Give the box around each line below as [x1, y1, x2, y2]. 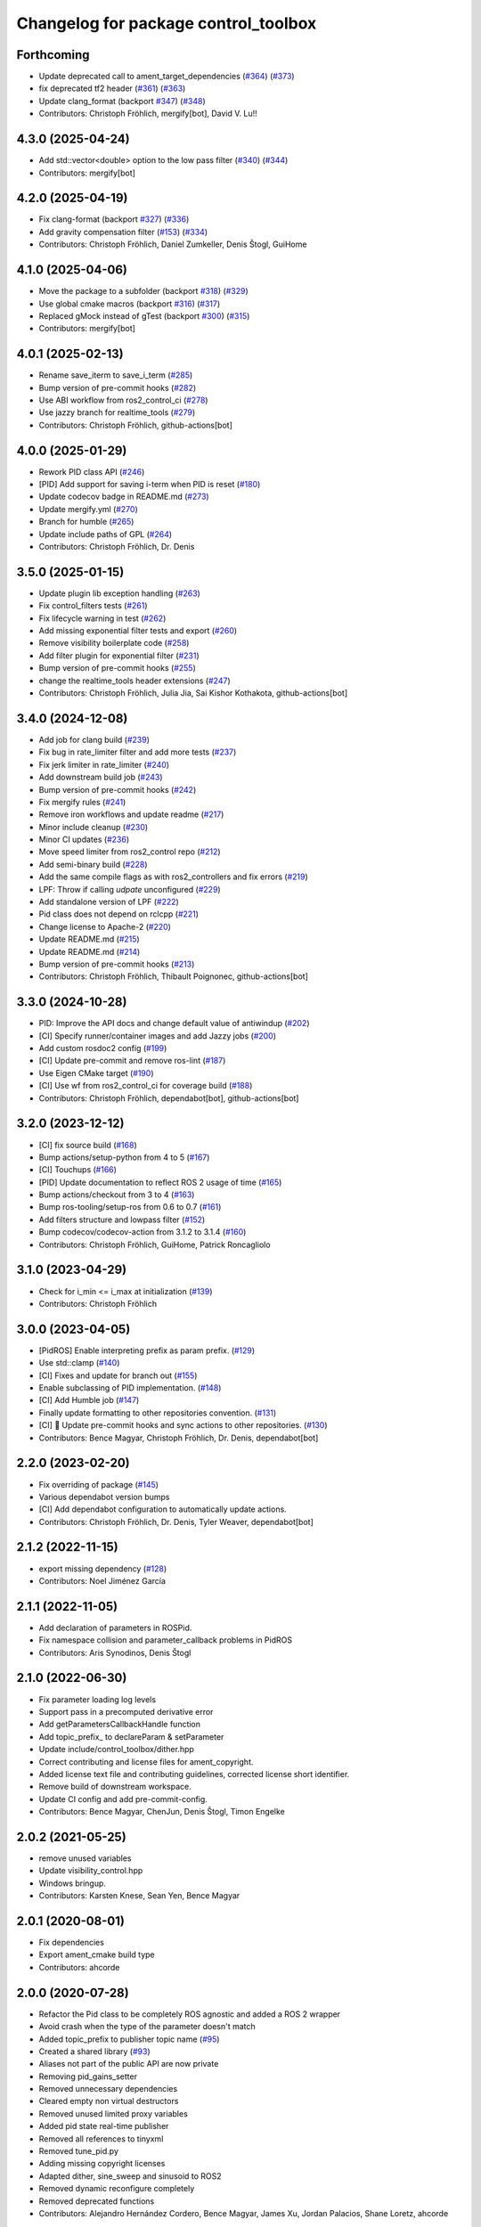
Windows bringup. [38, 1878, 107, 1888]
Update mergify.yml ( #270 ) [38, 503, 138, 514]
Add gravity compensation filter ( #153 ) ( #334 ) [38, 226, 208, 237]
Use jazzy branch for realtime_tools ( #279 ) [38, 407, 196, 418]
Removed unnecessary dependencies [38, 2084, 178, 2094]
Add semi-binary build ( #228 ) [38, 859, 148, 869]
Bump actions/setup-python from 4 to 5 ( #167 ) [38, 1152, 210, 1162]
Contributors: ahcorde [38, 1962, 120, 1972]
